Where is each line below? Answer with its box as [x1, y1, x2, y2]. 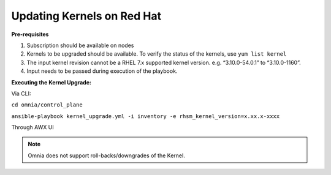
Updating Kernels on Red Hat [11, 9, 162, 23]
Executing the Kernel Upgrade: [11, 78, 92, 86]
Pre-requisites [11, 31, 49, 38]
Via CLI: [11, 89, 31, 97]
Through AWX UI [11, 124, 55, 131]
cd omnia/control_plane [11, 102, 83, 108]
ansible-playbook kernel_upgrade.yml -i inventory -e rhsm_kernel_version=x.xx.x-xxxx [11, 113, 280, 119]
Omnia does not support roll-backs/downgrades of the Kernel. [28, 152, 185, 159]
